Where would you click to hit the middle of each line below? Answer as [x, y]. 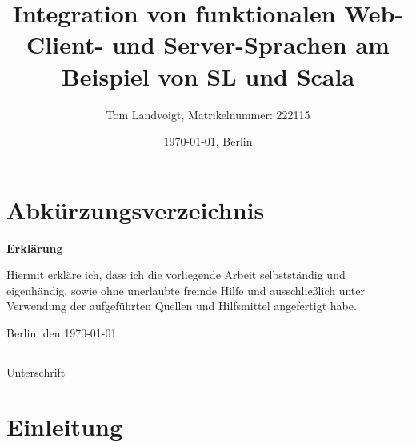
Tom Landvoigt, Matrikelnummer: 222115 [208, 114]
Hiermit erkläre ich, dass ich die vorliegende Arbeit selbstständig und [176, 275]
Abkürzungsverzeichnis [136, 209]
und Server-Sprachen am [250, 44]
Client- [65, 44]
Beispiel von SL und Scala [208, 76]
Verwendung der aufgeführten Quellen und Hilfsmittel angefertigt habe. [182, 306]
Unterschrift [36, 371]
